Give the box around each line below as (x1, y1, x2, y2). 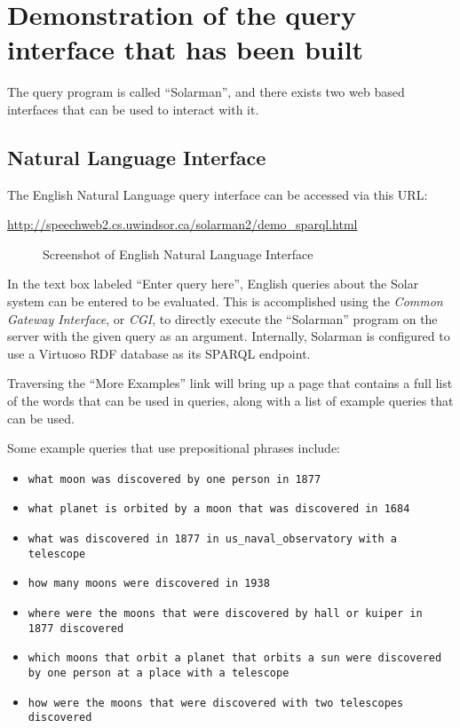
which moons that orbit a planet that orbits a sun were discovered (28, 652, 442, 665)
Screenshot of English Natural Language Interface (43, 244, 313, 263)
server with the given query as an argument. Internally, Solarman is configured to (7, 327, 450, 345)
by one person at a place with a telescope (28, 667, 289, 680)
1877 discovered (28, 621, 124, 635)
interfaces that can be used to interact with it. (7, 99, 259, 118)
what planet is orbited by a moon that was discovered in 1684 (28, 502, 410, 516)
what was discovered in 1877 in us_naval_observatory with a (28, 533, 398, 546)
